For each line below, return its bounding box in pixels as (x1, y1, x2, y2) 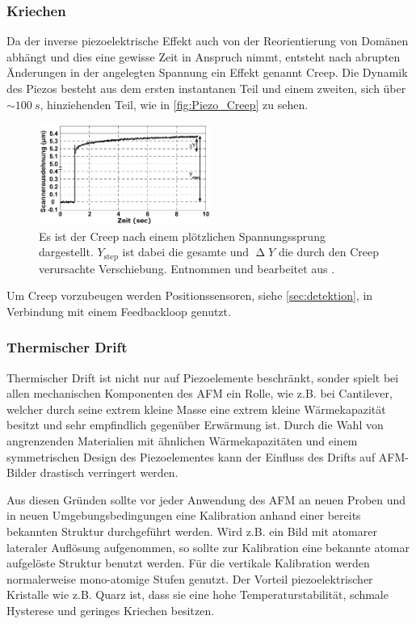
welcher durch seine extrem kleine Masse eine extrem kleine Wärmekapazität (6, 400, 386, 417)
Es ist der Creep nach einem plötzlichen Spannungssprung (39, 227, 326, 244)
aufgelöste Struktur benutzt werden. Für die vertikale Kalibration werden (6, 554, 370, 571)
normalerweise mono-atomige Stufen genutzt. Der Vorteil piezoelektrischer (6, 570, 373, 587)
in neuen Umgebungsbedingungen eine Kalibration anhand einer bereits (6, 507, 361, 524)
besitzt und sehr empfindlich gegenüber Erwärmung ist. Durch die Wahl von (6, 416, 384, 433)
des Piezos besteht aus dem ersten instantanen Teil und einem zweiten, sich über (6, 80, 406, 96)
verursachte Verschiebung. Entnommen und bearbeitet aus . (39, 259, 335, 276)
